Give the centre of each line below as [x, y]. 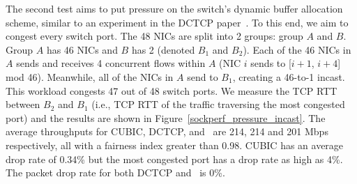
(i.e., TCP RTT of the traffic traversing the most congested [218, 104]
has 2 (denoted [163, 49]
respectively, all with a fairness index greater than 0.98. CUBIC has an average [175, 145]
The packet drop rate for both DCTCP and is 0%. [115, 172]
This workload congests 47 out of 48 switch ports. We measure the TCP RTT [172, 90]
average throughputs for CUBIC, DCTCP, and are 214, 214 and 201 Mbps [167, 131]
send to [203, 76]
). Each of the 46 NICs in [297, 49]
